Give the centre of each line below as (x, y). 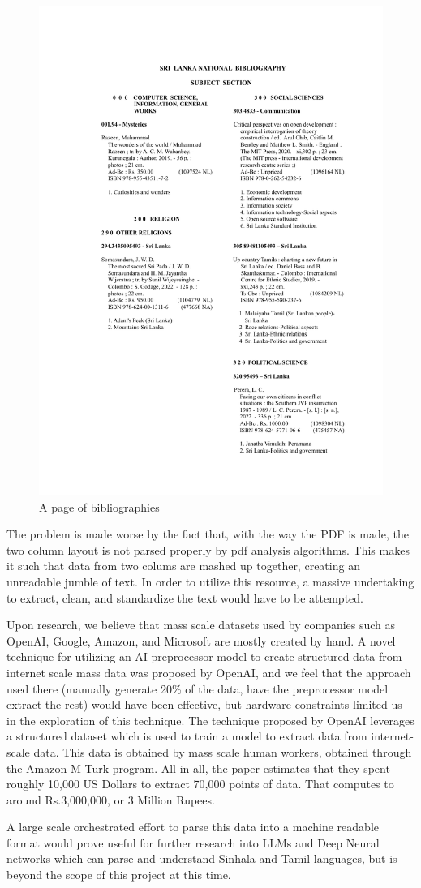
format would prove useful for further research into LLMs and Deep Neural (193, 842)
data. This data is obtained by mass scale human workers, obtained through (223, 751)
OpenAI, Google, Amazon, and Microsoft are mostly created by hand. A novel (201, 640)
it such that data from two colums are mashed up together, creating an (183, 566)
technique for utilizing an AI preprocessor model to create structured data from (204, 656)
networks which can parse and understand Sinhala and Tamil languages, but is (202, 858)
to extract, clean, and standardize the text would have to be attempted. (185, 597)
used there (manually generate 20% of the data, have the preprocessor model (198, 688)
